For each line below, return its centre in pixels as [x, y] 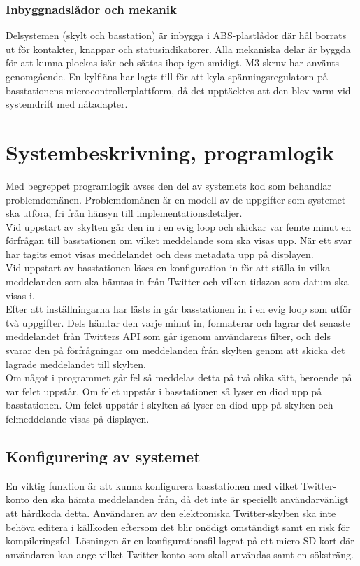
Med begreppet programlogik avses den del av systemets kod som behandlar [169, 185]
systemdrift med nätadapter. [67, 104]
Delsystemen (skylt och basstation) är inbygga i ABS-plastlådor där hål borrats [176, 35]
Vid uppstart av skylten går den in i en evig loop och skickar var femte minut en [179, 226]
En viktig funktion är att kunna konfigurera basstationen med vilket [152, 485]
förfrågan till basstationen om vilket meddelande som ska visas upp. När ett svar [179, 240]
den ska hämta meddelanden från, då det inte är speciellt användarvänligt [190, 499]
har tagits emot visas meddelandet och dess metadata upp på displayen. [160, 254]
